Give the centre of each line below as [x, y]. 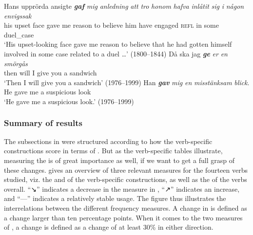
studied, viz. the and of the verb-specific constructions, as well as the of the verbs [126, 179]
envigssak [18, 15]
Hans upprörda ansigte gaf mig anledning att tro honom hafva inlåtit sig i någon [124, 6]
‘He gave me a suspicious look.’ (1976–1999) [69, 101]
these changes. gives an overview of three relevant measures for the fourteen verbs [126, 170]
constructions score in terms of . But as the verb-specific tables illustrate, [113, 151]
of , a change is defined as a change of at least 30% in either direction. [109, 227]
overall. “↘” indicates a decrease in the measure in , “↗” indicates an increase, [122, 189]
